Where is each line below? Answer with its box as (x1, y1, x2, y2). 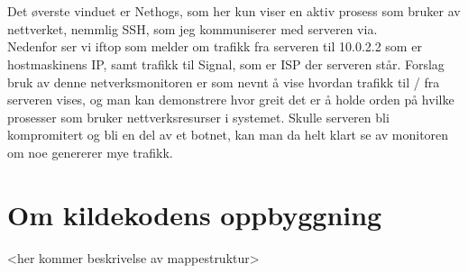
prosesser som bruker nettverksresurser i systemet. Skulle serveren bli (7, 107, 390, 126)
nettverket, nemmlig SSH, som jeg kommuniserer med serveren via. (7, 19, 378, 38)
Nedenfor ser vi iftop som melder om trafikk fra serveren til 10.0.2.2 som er (7, 37, 422, 56)
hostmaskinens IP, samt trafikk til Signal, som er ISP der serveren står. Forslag (7, 54, 445, 73)
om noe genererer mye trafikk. (7, 142, 173, 161)
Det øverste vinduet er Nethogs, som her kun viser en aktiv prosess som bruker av (7, 2, 461, 21)
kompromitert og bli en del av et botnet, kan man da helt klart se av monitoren (7, 125, 449, 144)
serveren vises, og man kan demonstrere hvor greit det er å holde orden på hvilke (7, 90, 454, 109)
